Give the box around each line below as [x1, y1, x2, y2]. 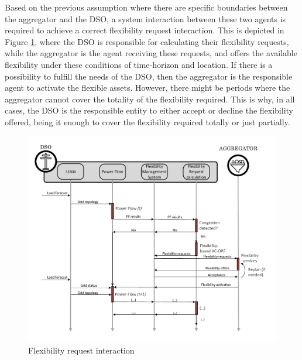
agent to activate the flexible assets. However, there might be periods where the [5, 81, 290, 94]
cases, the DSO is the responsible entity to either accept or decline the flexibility [5, 104, 293, 116]
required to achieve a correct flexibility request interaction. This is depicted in [5, 24, 284, 36]
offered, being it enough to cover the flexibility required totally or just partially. [5, 115, 290, 128]
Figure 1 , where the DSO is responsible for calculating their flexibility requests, [5, 35, 289, 47]
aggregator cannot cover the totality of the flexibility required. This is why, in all [5, 92, 295, 105]
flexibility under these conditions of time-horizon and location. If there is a [5, 58, 273, 70]
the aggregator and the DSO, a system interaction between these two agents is [5, 12, 286, 25]
